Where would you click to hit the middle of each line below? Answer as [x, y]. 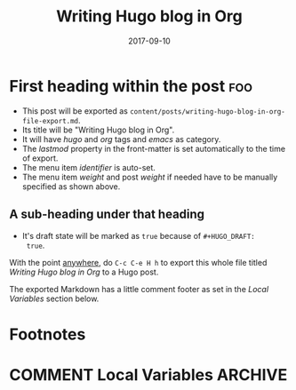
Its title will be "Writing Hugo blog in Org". [98, 130]
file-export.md [50, 121]
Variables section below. [54, 298]
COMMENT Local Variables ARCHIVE [148, 374]
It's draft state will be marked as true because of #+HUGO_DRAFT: [138, 235]
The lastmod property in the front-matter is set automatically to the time [154, 148]
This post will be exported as [75, 111]
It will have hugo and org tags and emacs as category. [121, 139]
